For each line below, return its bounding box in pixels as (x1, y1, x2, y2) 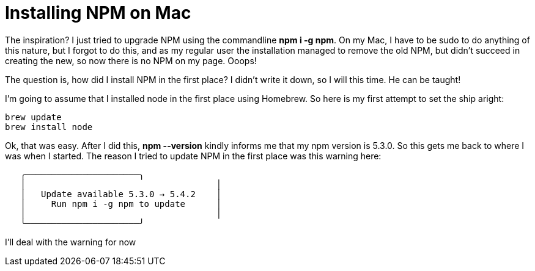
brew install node (5, 121, 93, 132)
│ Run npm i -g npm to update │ (20, 198, 222, 209)
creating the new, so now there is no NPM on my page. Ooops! (5, 55, 257, 66)
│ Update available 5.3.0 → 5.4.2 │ (20, 189, 222, 199)
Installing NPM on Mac (5, 2, 191, 23)
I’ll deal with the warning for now (5, 236, 136, 247)
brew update (5, 112, 62, 122)
